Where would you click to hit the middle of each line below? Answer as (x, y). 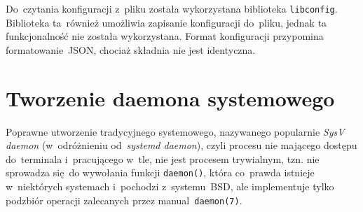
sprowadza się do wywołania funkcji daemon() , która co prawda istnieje (160, 172)
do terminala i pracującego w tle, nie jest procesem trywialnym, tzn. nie (163, 158)
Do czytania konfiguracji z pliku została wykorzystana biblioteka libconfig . (172, 8)
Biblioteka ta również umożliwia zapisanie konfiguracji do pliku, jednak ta (166, 22)
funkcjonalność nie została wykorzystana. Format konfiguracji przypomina (165, 36)
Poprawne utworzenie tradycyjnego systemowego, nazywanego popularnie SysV (175, 131)
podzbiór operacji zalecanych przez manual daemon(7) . (124, 200)
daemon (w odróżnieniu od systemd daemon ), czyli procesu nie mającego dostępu (181, 145)
